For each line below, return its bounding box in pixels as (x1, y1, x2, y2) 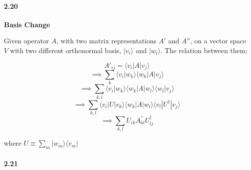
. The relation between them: (160, 45, 248, 55)
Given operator (4, 36, 49, 46)
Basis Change (4, 19, 50, 29)
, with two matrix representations (56, 36, 157, 46)
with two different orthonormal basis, (10, 45, 122, 55)
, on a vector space (190, 36, 246, 46)
